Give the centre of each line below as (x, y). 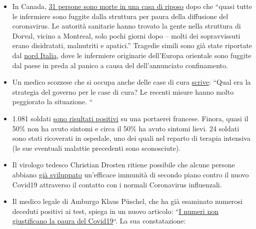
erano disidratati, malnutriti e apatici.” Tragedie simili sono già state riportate (132, 45)
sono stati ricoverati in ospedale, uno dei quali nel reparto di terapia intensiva (131, 138)
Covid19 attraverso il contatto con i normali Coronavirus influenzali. (117, 184)
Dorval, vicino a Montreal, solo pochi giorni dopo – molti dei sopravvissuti (126, 35)
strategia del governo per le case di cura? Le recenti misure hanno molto (123, 91)
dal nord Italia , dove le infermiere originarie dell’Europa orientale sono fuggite (132, 55)
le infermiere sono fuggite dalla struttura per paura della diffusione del (120, 16)
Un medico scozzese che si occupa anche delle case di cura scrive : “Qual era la (131, 82)
